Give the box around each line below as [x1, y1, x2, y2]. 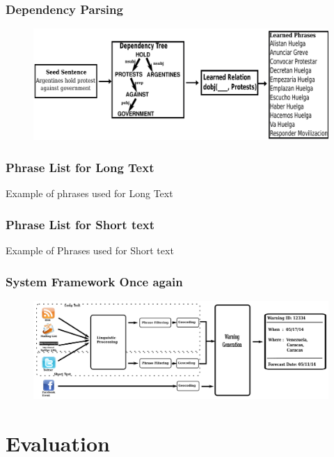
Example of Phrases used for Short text [6, 243, 174, 258]
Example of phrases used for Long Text [6, 186, 173, 201]
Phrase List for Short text [6, 215, 155, 233]
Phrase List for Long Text [6, 158, 154, 176]
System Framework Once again [6, 272, 183, 290]
